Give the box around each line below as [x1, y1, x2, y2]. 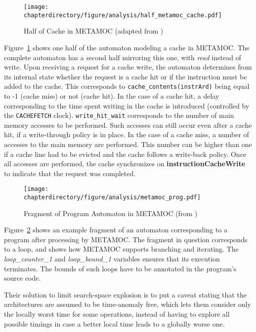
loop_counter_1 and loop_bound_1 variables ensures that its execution [4, 254, 220, 264]
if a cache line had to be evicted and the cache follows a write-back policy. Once [4, 148, 247, 159]
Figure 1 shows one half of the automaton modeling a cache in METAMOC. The [4, 42, 250, 52]
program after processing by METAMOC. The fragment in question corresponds [4, 234, 248, 244]
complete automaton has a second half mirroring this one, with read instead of [4, 52, 241, 62]
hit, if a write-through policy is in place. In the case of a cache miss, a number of [4, 129, 249, 140]
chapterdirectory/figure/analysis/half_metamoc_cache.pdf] [24, 11, 222, 19]
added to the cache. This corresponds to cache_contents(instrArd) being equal [4, 81, 250, 91]
